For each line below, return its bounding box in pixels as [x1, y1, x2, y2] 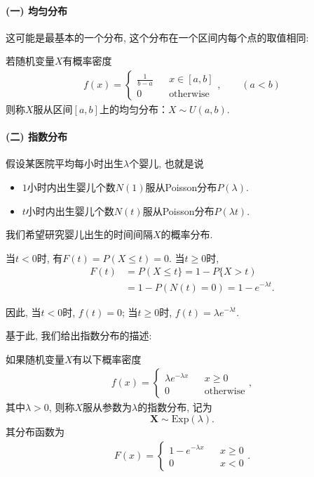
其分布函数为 [6, 424, 64, 438]
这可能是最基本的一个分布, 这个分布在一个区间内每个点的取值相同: [6, 30, 309, 44]
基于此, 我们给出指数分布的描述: [6, 328, 152, 343]
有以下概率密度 [72, 351, 142, 366]
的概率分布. [161, 227, 213, 242]
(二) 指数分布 [6, 129, 67, 144]
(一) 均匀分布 [6, 3, 67, 18]
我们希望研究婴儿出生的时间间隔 [6, 227, 153, 242]
